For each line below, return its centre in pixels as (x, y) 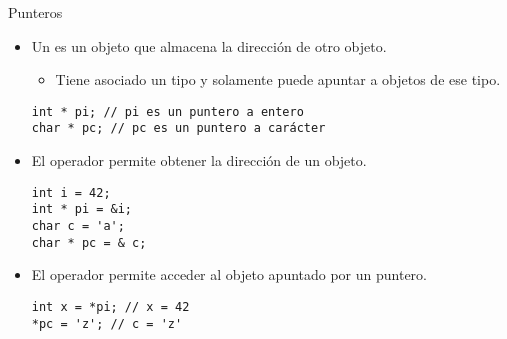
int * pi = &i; (82, 209)
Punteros (35, 12)
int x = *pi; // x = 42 (110, 306)
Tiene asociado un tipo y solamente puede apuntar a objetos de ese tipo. (278, 79)
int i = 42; (71, 192)
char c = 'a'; (78, 226)
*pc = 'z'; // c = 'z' (107, 323)
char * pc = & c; (89, 242)
